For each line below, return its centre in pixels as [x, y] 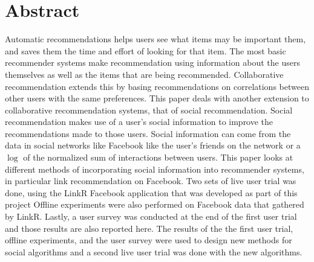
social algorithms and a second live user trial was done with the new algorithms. [154, 251]
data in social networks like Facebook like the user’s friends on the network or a [153, 145]
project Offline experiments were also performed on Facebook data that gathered [155, 204]
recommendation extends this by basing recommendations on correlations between [157, 86]
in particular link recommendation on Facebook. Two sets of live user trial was [151, 181]
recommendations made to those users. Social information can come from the [148, 133]
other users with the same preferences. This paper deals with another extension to [157, 98]
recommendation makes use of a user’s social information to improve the [139, 122]
